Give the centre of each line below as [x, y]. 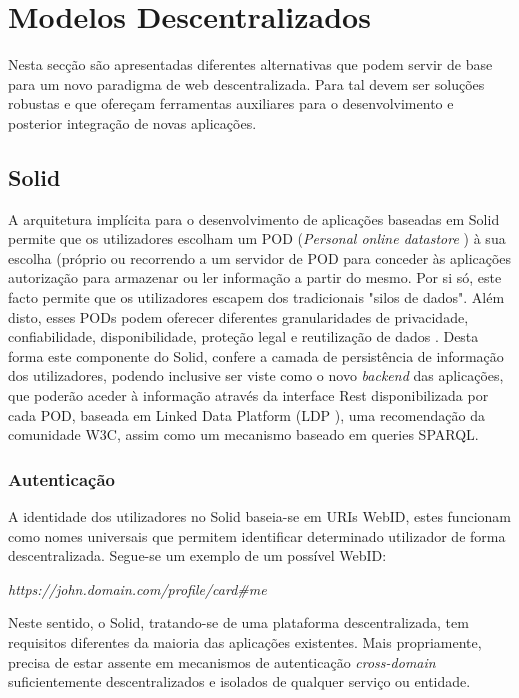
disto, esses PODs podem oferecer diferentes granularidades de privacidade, [238, 316]
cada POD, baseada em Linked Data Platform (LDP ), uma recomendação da [246, 414]
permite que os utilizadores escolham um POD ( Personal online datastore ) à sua [257, 238]
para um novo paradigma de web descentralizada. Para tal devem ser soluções [246, 83]
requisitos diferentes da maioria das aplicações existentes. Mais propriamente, [245, 642]
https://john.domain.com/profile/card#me [137, 588]
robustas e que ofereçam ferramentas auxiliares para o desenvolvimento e [231, 103]
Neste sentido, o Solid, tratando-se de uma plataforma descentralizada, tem [238, 622]
